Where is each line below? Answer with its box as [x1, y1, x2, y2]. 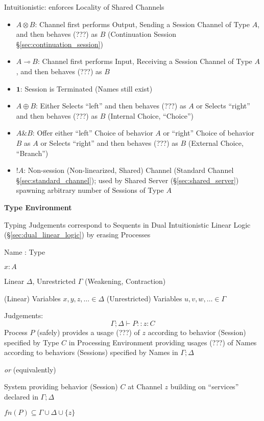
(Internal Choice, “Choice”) [107, 110, 194, 121]
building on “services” [170, 381, 239, 392]
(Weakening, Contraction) [84, 276, 166, 286]
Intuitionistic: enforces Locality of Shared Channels [4, 2, 164, 12]
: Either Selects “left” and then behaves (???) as [36, 100, 186, 111]
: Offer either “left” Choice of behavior [32, 127, 153, 138]
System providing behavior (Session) [4, 381, 118, 392]
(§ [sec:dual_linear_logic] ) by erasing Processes [4, 229, 151, 240]
